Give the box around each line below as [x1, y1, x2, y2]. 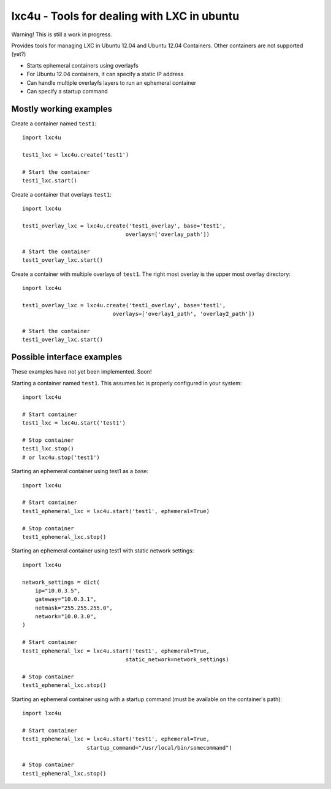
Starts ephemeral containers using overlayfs [26, 61, 139, 69]
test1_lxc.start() [22, 177, 78, 184]
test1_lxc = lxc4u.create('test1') [22, 151, 129, 158]
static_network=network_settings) [125, 656, 229, 663]
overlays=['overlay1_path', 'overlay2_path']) [112, 310, 255, 318]
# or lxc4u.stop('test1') [22, 453, 101, 461]
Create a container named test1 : [11, 120, 97, 127]
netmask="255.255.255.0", [34, 604, 113, 611]
